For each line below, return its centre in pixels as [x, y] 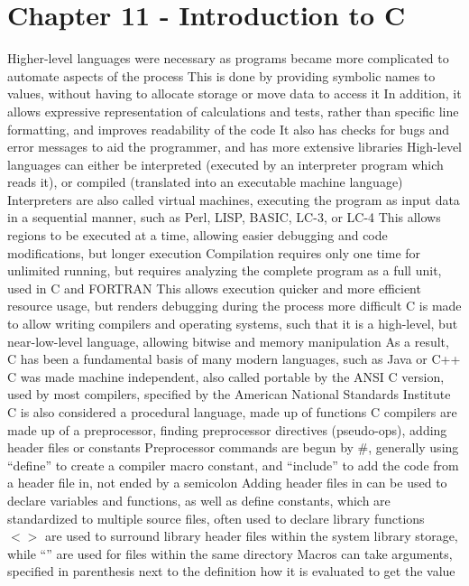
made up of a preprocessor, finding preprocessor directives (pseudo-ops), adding [227, 429]
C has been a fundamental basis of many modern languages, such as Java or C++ [234, 359]
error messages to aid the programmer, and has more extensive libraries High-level [234, 147]
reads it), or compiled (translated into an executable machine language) [205, 182]
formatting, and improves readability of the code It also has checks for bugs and [229, 129]
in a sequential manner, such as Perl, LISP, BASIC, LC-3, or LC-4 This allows [224, 217]
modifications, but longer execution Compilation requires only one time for [214, 252]
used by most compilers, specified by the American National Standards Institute [229, 394]
